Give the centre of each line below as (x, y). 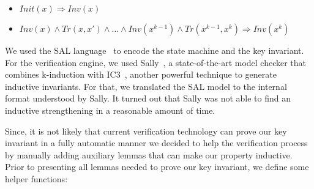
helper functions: (36, 178)
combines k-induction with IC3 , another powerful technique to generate (141, 74)
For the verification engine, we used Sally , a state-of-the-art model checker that (156, 62)
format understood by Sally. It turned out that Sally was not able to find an (148, 98)
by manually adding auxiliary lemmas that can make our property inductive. (149, 154)
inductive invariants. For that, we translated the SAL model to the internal (146, 86)
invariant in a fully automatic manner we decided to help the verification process (156, 143)
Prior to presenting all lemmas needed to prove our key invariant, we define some (157, 167)
